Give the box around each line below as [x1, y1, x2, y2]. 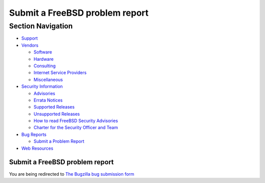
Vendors [21, 42, 39, 48]
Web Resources [21, 145, 53, 151]
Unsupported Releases [33, 111, 80, 117]
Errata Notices [33, 97, 63, 103]
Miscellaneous [33, 77, 63, 82]
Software [33, 49, 53, 55]
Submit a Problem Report [33, 138, 84, 144]
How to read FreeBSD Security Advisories [33, 118, 118, 124]
